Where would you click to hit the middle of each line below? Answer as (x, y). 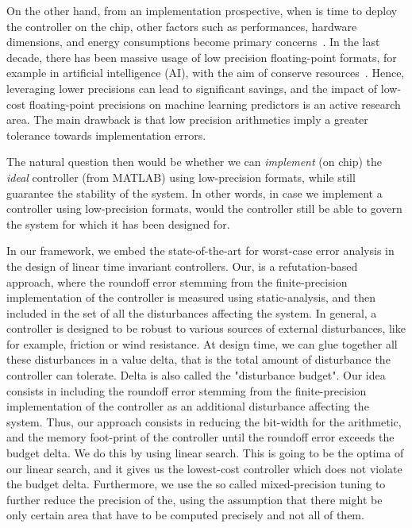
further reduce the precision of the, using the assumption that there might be (194, 499)
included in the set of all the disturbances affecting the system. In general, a (192, 312)
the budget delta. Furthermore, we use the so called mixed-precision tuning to (196, 484)
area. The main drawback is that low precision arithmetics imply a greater (187, 119)
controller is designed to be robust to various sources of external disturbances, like (206, 328)
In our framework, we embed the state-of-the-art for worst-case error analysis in (200, 251)
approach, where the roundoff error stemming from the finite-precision (177, 281)
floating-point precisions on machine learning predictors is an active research (215, 104)
